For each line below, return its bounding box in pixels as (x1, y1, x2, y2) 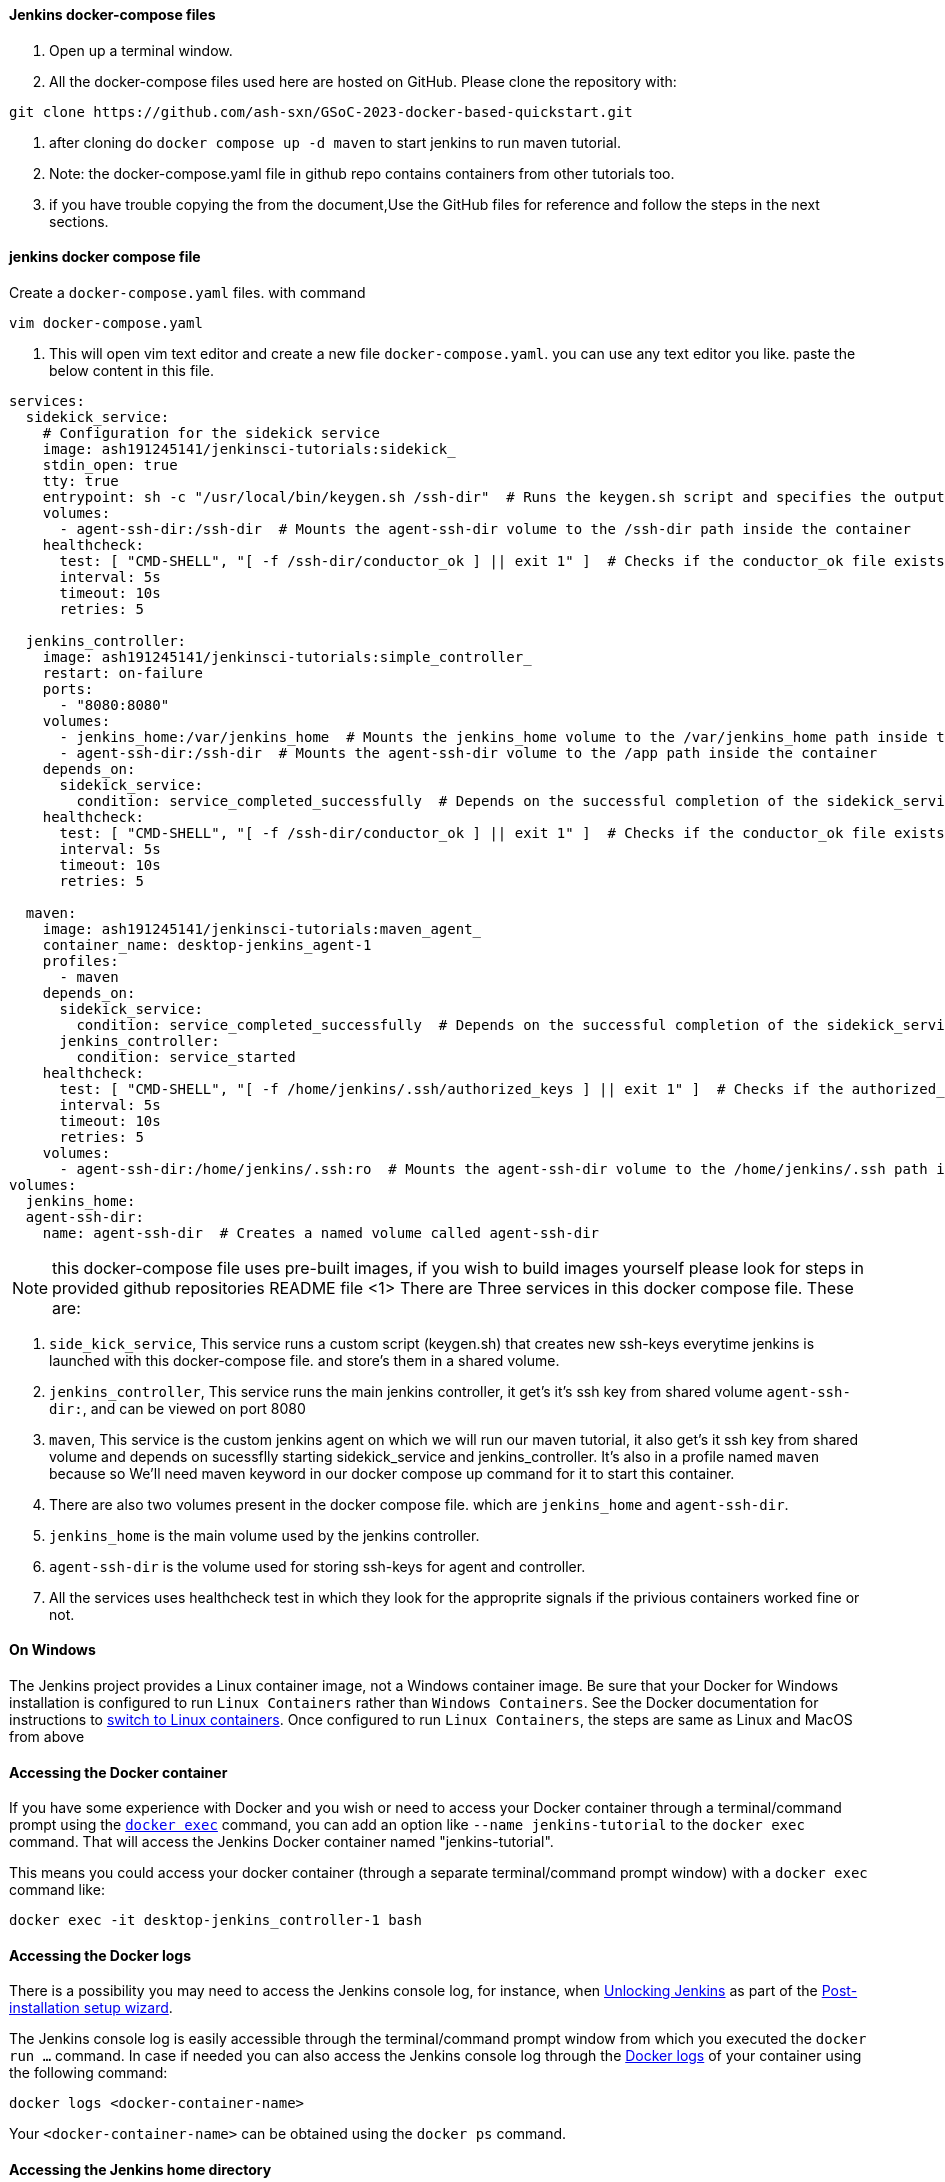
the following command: (9, 2064, 168, 2082)
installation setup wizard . (9, 1999, 173, 2017)
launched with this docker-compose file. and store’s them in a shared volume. (49, 1351, 560, 1369)
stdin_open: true (42, 456, 178, 473)
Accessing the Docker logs (9, 1946, 191, 1964)
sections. (49, 212, 109, 230)
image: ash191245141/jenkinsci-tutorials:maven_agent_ (42, 920, 482, 937)
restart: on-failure (42, 664, 203, 681)
